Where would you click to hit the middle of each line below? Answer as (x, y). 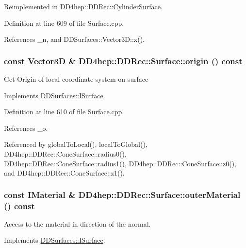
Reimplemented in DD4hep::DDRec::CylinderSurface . (83, 6)
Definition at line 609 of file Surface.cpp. (64, 23)
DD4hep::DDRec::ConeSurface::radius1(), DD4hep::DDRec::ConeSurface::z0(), (120, 163)
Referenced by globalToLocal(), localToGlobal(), (76, 144)
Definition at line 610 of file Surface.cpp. (64, 112)
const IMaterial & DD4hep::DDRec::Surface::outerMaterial (122, 194)
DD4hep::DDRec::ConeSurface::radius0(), (65, 153)
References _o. (26, 128)
